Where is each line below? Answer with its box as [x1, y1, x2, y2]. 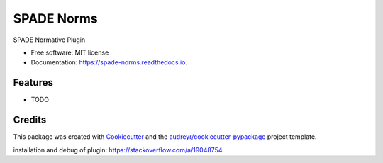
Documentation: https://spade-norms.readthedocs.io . [30, 58, 188, 67]
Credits [13, 114, 47, 126]
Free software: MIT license [30, 48, 109, 57]
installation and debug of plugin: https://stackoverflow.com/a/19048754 [13, 145, 223, 154]
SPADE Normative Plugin [13, 35, 86, 44]
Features [13, 77, 53, 89]
